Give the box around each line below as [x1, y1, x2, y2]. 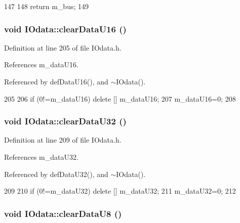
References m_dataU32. [4, 152, 78, 162]
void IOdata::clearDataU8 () [4, 207, 122, 219]
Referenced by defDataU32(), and [4, 168, 108, 179]
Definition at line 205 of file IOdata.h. [4, 42, 122, 53]
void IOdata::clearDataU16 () [4, 22, 127, 35]
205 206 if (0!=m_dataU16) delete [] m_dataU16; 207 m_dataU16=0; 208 [4, 93, 236, 104]
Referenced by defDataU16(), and [4, 76, 108, 86]
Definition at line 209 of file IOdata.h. [4, 135, 122, 145]
